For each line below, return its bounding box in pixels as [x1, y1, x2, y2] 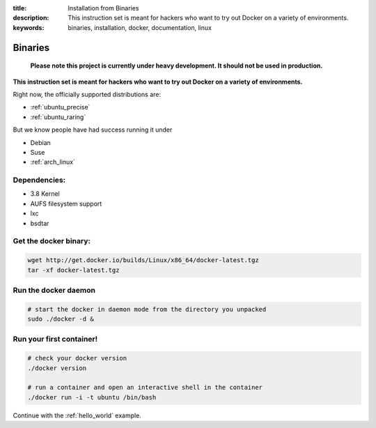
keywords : [13, 23, 45, 31]
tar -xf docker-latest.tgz [27, 266, 120, 274]
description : [13, 14, 49, 22]
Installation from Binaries [68, 4, 139, 12]
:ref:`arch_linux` [30, 158, 76, 167]
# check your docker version [27, 354, 127, 362]
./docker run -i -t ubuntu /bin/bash [27, 393, 157, 401]
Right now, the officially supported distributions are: [13, 90, 162, 98]
